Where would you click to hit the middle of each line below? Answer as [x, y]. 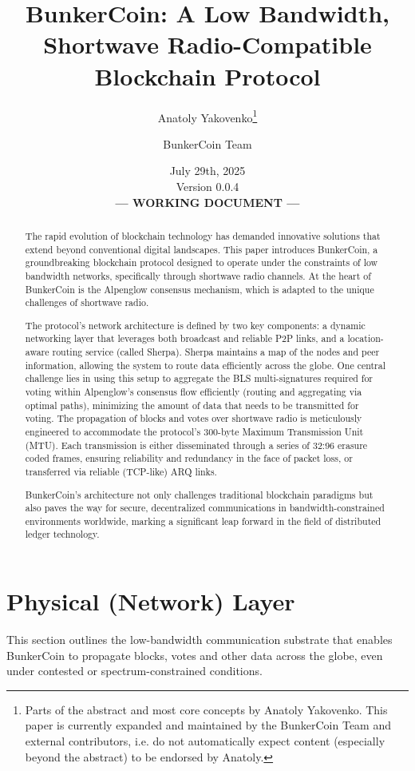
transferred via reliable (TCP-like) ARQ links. [121, 471]
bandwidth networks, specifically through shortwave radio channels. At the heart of [198, 275]
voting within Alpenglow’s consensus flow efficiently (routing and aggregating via [194, 392]
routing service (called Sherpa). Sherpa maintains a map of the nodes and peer [216, 352]
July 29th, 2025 [207, 171]
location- [366, 338]
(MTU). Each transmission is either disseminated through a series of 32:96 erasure [196, 445]
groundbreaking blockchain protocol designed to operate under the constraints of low [202, 262]
